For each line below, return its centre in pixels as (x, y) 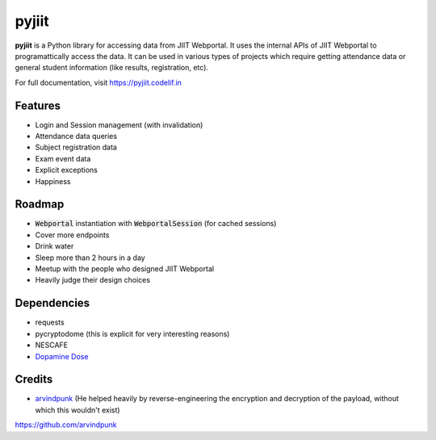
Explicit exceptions (67, 170)
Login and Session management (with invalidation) (119, 124)
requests (50, 322)
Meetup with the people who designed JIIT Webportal (124, 269)
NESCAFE (52, 345)
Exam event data (63, 158)
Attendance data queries (76, 136)
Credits (34, 379)
